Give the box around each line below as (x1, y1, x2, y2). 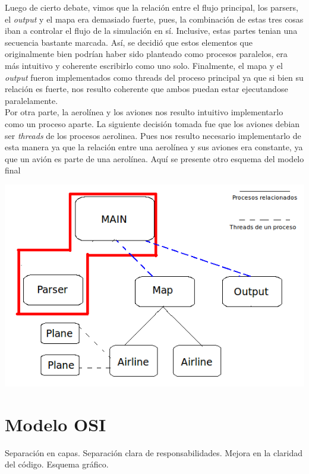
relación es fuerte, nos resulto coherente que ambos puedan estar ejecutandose (5, 83, 288, 95)
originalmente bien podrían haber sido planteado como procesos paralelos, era (5, 48, 288, 60)
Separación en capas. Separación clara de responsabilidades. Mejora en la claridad (5, 446, 303, 459)
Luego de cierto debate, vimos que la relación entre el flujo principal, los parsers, (5, 1, 298, 13)
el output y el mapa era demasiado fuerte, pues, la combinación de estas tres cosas (5, 12, 304, 25)
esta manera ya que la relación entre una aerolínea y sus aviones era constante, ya (5, 141, 303, 153)
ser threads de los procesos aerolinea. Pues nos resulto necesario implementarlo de (5, 129, 301, 141)
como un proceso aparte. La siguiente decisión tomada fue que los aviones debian (5, 117, 300, 129)
